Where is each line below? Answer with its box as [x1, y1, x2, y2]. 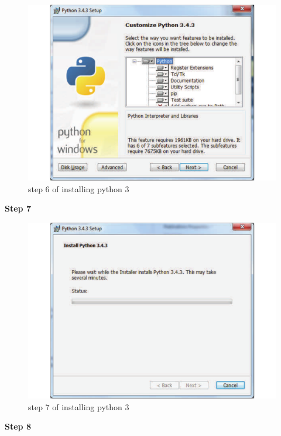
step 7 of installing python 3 [28, 400, 129, 413]
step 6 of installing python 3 [28, 182, 129, 195]
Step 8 [5, 420, 31, 432]
